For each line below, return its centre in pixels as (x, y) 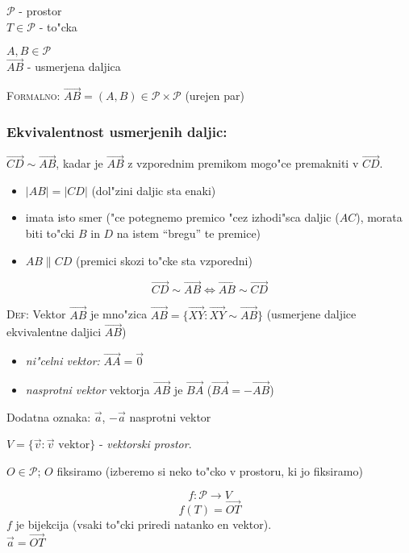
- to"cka (58, 26)
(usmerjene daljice (311, 314)
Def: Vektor (36, 314)
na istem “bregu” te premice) (189, 233)
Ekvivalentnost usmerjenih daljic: (117, 131)
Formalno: (33, 96)
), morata (379, 217)
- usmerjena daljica (74, 67)
